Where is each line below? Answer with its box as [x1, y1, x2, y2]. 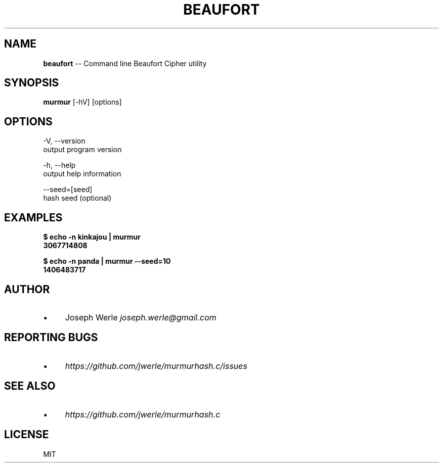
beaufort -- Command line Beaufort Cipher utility [43, 59, 207, 68]
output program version [43, 145, 122, 154]
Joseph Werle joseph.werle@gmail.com [65, 312, 216, 322]
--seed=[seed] [43, 185, 93, 194]
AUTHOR [4, 283, 50, 296]
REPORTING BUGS [4, 331, 98, 344]
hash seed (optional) [43, 194, 112, 203]
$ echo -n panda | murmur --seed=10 [43, 257, 171, 266]
